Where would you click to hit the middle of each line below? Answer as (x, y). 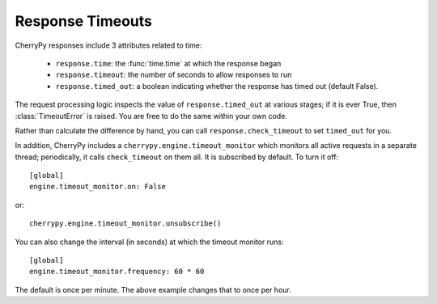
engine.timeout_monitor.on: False (98, 187)
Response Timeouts (84, 21)
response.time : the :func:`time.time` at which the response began (168, 63)
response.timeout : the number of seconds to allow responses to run (174, 75)
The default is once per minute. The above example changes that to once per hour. (153, 289)
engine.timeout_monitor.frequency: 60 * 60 (117, 272)
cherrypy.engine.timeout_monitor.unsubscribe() (125, 224)
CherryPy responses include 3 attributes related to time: (108, 45)
